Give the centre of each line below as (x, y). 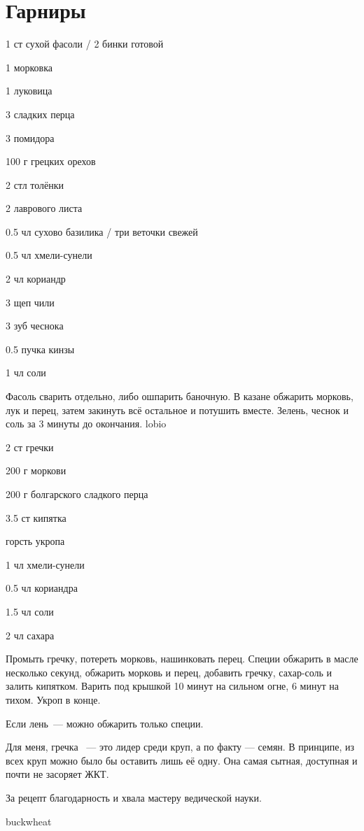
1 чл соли (26, 372)
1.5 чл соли (30, 611)
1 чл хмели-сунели (45, 564)
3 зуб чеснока (35, 326)
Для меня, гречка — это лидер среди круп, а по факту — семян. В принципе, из (180, 747)
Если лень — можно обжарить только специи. (105, 723)
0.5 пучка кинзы (40, 349)
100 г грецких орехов (51, 161)
